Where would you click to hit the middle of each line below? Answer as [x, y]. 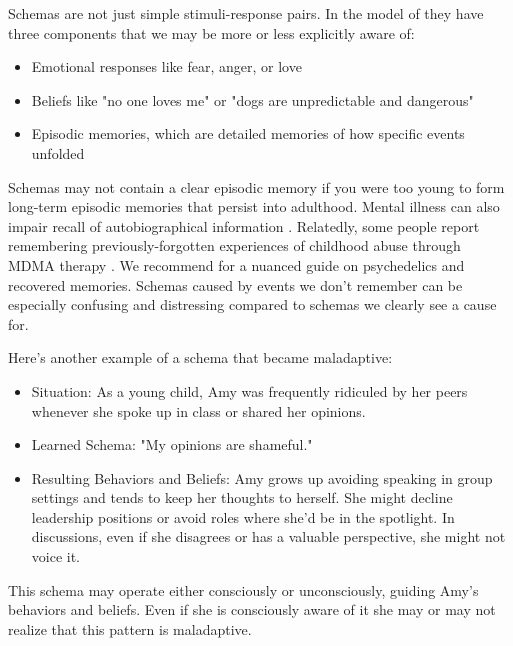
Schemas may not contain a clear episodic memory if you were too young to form [256, 186]
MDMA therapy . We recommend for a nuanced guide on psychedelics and [236, 264]
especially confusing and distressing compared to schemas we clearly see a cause [252, 304]
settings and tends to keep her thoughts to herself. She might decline [242, 497]
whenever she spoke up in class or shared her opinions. [198, 410]
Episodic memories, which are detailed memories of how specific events [248, 133]
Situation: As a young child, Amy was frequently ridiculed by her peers [249, 390]
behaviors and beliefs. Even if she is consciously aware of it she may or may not [252, 609]
